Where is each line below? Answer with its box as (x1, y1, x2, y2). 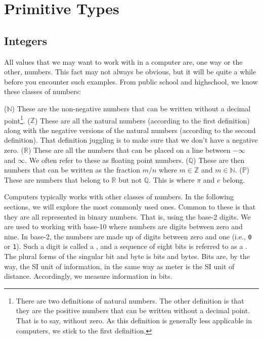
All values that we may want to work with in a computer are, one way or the (4, 56, 243, 67)
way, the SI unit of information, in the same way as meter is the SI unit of (4, 261, 235, 271)
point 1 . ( (4, 113, 30, 125)
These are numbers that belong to (4, 174, 109, 185)
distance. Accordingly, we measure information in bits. (4, 271, 172, 281)
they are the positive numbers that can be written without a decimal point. (16, 305, 250, 316)
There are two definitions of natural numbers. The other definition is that (16, 295, 244, 306)
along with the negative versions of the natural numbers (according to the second (4, 124, 256, 135)
